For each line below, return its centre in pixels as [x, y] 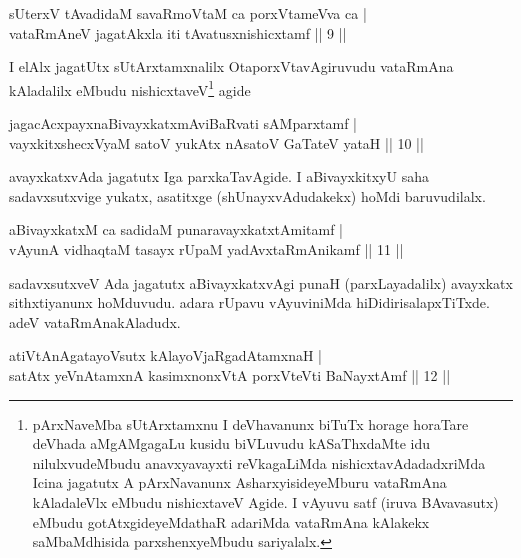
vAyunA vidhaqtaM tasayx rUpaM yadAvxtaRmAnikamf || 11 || [206, 249]
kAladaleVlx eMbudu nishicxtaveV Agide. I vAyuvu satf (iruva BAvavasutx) [265, 501]
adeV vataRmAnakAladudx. [95, 321]
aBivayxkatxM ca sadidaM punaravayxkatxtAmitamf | [176, 229]
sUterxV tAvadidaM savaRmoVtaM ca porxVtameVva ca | [188, 13]
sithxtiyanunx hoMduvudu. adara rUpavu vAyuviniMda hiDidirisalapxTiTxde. [249, 302]
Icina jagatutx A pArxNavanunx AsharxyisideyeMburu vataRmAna [239, 482]
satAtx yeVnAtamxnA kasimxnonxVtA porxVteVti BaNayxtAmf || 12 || [230, 374]
